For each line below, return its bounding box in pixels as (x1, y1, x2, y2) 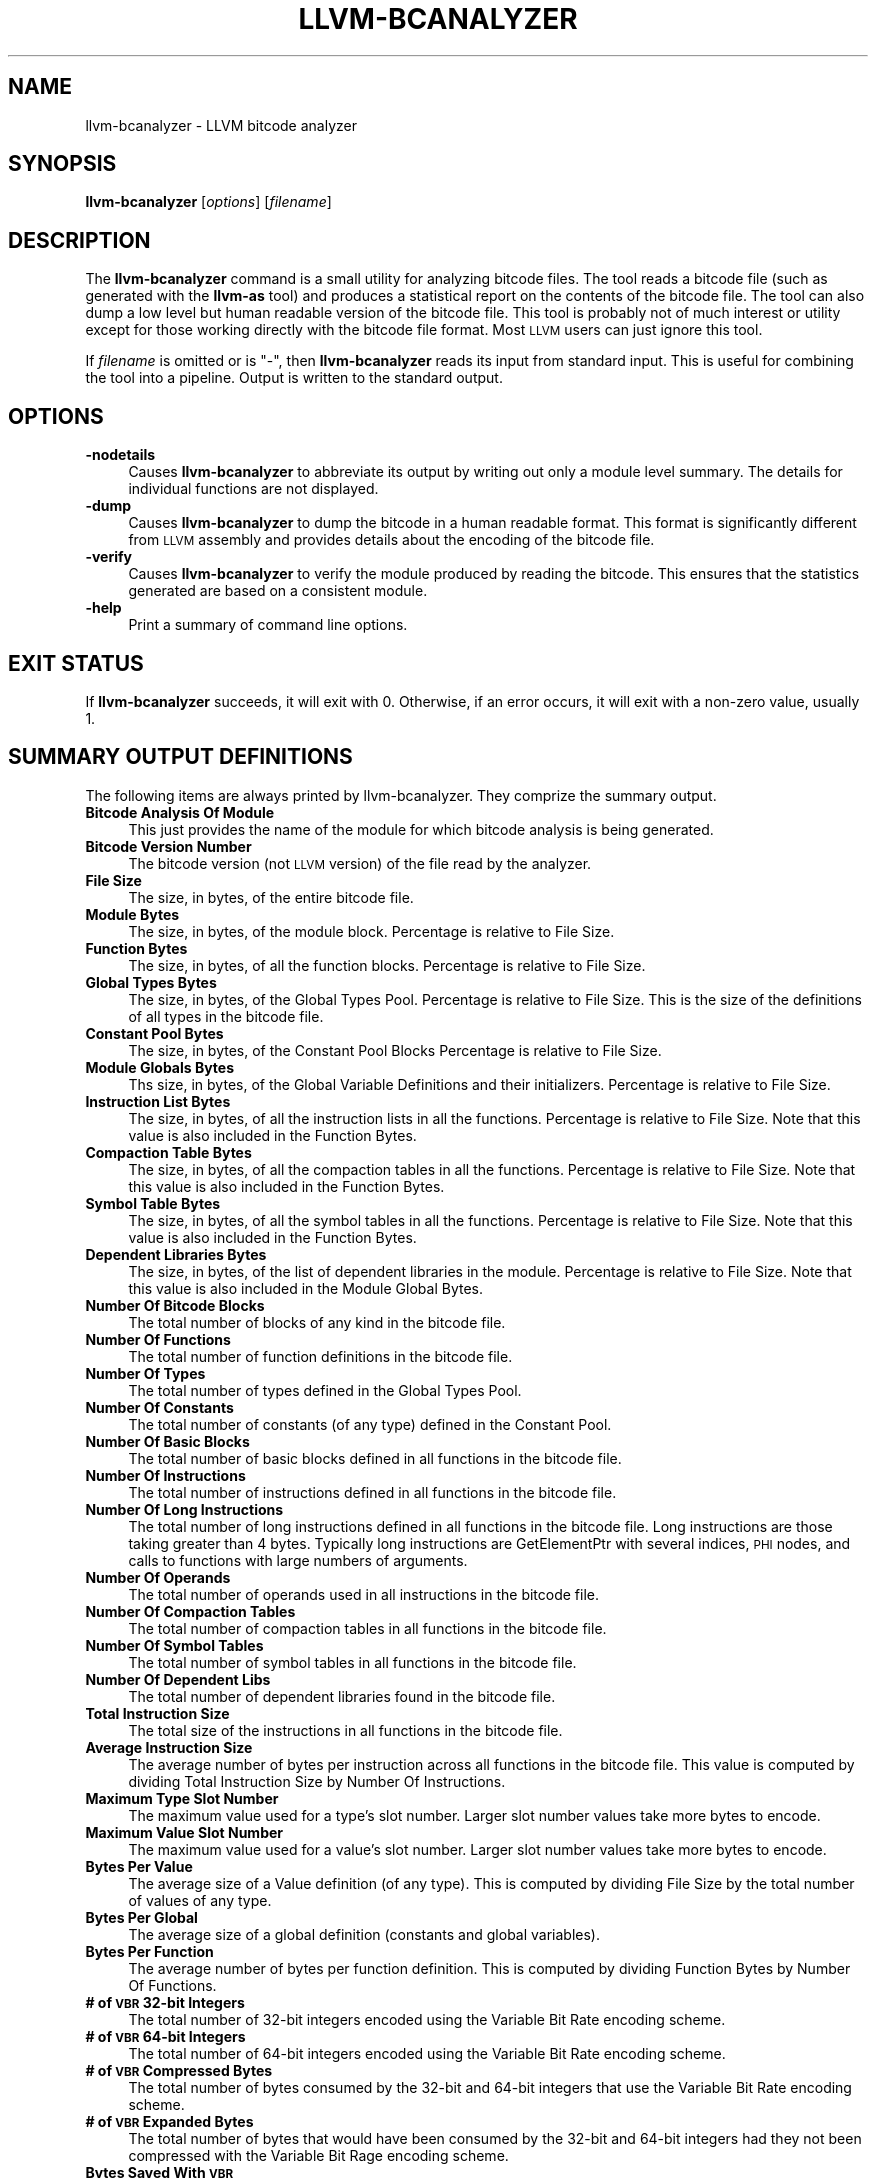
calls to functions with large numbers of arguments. (128, 1551, 468, 1569)
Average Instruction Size (85, 1738, 253, 1756)
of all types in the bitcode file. (128, 1007, 324, 1025)
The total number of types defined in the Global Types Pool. (128, 1381, 522, 1399)
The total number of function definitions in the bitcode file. (128, 1347, 513, 1365)
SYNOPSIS (8, 151, 117, 177)
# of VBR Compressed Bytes (85, 2061, 273, 2079)
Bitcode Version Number (85, 837, 252, 855)
